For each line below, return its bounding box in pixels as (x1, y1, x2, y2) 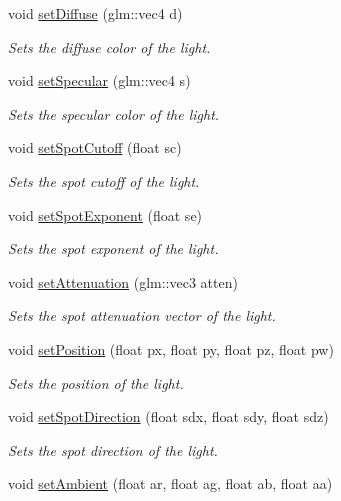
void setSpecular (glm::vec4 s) (8, 70, 191, 91)
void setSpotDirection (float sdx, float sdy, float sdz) (8, 406, 329, 427)
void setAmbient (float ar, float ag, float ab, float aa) (8, 473, 333, 494)
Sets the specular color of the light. (8, 103, 220, 124)
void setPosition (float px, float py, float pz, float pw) (8, 338, 334, 359)
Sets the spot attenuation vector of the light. (8, 305, 276, 326)
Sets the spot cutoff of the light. (8, 170, 200, 191)
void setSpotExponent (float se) (8, 204, 203, 225)
